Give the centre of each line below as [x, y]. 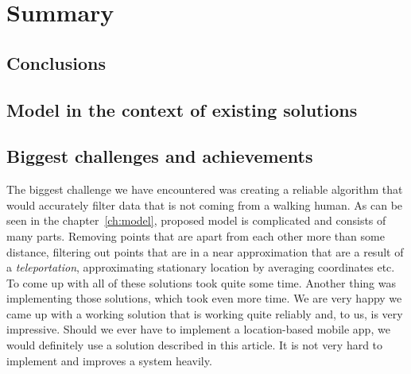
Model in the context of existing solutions [182, 109]
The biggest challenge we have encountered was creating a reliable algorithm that [205, 189]
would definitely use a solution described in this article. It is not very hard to [195, 345]
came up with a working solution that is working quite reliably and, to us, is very [205, 313]
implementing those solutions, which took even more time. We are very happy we [204, 298]
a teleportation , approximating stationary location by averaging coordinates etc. [201, 267]
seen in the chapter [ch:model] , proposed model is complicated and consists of [196, 220]
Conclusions [56, 62]
